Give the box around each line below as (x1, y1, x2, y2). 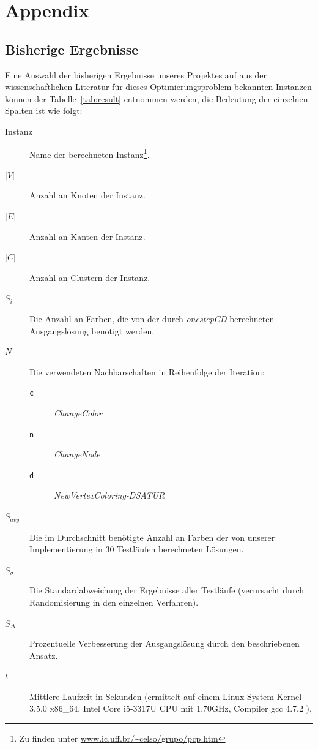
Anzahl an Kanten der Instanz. (29, 230, 146, 243)
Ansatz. (29, 649, 58, 661)
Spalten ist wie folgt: (5, 104, 83, 117)
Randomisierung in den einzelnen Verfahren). (29, 595, 199, 608)
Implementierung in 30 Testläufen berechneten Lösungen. (29, 543, 244, 555)
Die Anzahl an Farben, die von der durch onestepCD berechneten (29, 312, 275, 325)
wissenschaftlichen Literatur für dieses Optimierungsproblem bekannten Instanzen (5, 80, 312, 93)
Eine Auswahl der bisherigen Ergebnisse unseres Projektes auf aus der (5, 68, 267, 81)
